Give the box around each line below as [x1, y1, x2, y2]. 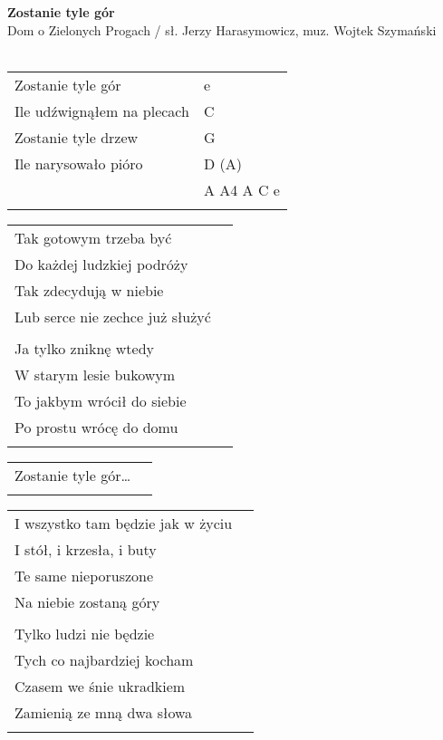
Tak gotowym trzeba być [14, 226, 172, 248]
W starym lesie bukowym [14, 363, 176, 385]
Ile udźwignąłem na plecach [14, 100, 189, 121]
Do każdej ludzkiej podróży [14, 253, 188, 274]
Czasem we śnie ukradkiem [14, 675, 186, 697]
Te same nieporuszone [14, 564, 154, 586]
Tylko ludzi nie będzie [14, 622, 155, 644]
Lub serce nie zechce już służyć [14, 305, 211, 327]
